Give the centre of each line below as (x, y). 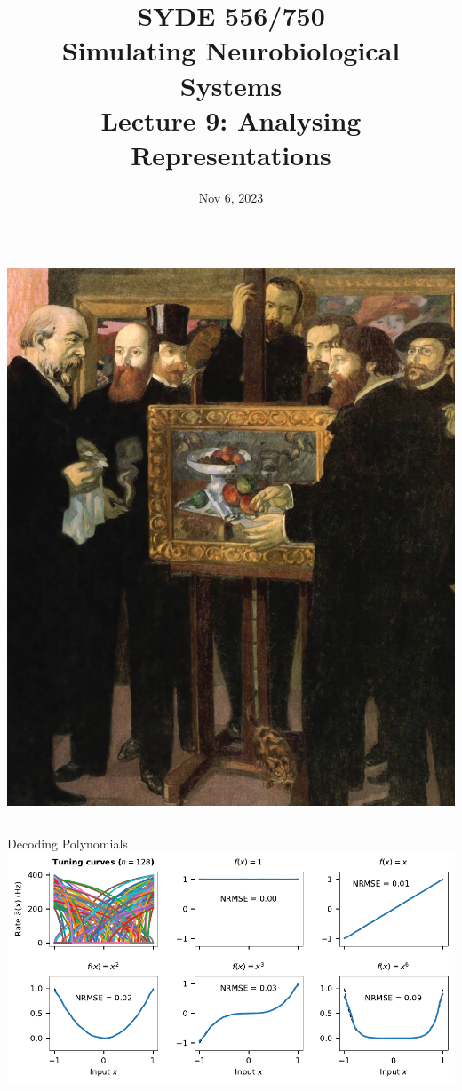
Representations (231, 154)
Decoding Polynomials (68, 843)
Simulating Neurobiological (231, 50)
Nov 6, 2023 (231, 197)
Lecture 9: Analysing (231, 119)
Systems (231, 85)
